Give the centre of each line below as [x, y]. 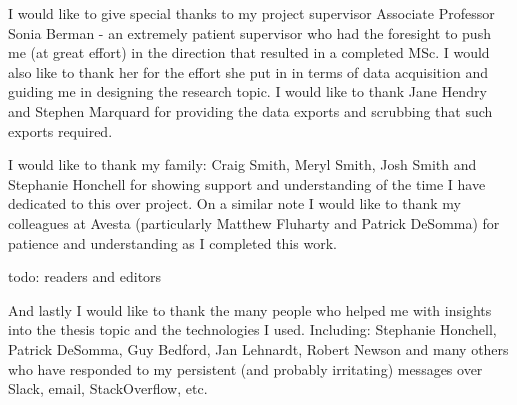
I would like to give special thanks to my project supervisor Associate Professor [251, 13]
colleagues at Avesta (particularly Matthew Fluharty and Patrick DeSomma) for [254, 222]
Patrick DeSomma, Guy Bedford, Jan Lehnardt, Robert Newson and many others [258, 348]
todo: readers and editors [85, 276]
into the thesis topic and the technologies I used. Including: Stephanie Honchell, [252, 329]
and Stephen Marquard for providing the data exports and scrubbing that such [250, 110]
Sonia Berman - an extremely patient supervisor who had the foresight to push [249, 32]
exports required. [60, 130]
